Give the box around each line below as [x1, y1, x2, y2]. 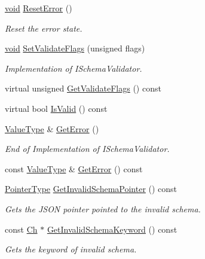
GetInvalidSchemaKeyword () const [47, 223, 178, 235]
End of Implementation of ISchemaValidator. [5, 142, 170, 155]
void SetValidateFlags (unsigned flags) [5, 42, 145, 54]
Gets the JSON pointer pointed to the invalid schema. [5, 202, 201, 215]
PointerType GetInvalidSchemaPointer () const [5, 182, 178, 195]
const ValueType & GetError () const [5, 162, 143, 175]
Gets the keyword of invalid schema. [5, 243, 137, 255]
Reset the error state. [5, 22, 82, 34]
